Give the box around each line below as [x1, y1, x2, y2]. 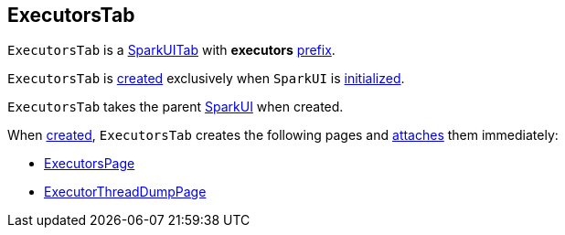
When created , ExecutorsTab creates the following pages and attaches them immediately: [7, 127, 559, 144]
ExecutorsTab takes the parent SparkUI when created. [7, 99, 344, 115]
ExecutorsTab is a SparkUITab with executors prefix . [7, 42, 336, 59]
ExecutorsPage [44, 155, 135, 172]
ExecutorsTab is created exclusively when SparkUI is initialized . [7, 70, 405, 87]
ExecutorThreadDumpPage [44, 184, 207, 200]
